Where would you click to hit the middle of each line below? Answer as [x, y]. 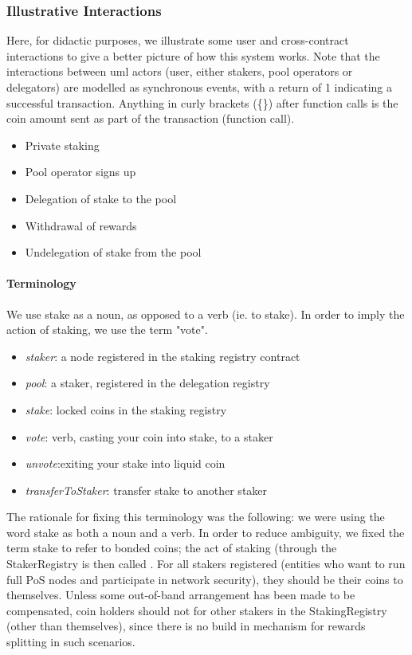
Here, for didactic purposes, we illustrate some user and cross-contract [178, 40]
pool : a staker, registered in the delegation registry [147, 383]
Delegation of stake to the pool [101, 198]
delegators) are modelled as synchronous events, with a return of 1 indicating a [199, 87]
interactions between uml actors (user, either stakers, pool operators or [180, 71]
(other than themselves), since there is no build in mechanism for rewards [186, 626]
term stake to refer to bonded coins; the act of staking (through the [172, 548]
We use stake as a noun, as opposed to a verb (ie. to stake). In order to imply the [206, 314]
